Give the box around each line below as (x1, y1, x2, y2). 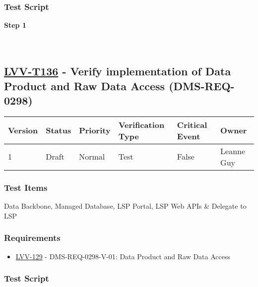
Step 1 (4, 20, 26, 30)
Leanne (220, 145, 246, 157)
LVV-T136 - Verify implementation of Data (4, 63, 231, 79)
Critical (177, 118, 207, 130)
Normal (79, 151, 105, 163)
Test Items (4, 181, 48, 193)
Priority (79, 124, 111, 136)
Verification (118, 118, 165, 130)
